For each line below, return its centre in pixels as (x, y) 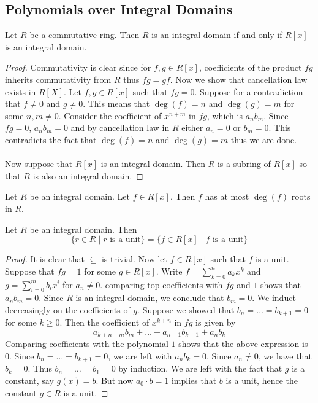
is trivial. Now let (134, 259)
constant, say (29, 381)
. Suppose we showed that (186, 309)
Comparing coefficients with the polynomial (87, 344)
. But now (115, 381)
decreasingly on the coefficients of (68, 309)
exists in (21, 91)
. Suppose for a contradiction (249, 91)
